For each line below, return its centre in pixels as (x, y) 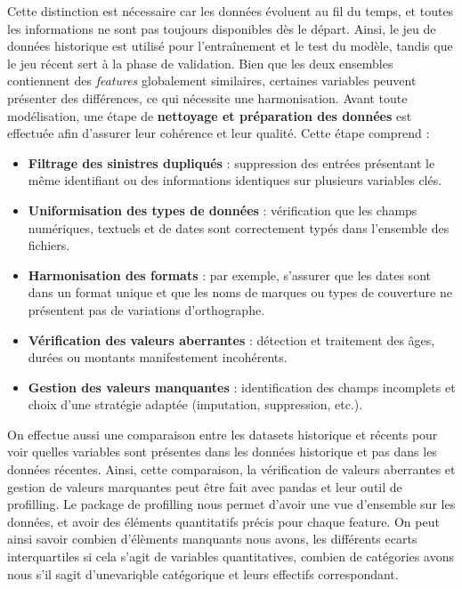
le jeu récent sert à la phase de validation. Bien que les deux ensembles (200, 63)
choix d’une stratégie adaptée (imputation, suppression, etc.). (195, 404)
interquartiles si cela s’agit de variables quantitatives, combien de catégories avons (231, 557)
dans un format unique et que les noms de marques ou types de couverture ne (240, 292)
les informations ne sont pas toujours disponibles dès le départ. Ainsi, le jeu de (222, 28)
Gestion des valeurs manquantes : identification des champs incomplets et (242, 387)
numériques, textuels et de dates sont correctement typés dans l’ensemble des (239, 227)
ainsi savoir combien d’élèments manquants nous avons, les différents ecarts (212, 539)
